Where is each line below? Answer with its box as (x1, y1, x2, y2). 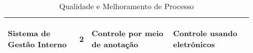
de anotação (91, 39, 138, 50)
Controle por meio (91, 27, 163, 39)
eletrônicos (173, 39, 215, 50)
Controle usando (173, 27, 237, 39)
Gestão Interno (8, 39, 67, 50)
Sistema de (8, 27, 51, 39)
